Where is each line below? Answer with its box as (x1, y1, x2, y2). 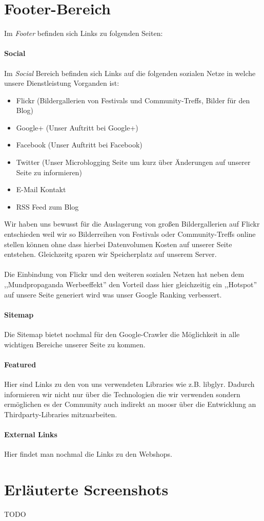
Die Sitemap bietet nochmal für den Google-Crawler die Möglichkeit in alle (4, 329, 240, 339)
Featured (4, 359, 36, 369)
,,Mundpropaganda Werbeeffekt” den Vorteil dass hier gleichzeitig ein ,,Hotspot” (4, 279, 257, 290)
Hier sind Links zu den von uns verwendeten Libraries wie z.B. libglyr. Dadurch (4, 378, 255, 389)
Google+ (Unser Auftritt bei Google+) (16, 122, 138, 133)
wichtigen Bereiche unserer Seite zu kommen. (4, 339, 146, 349)
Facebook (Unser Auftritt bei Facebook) (16, 139, 143, 150)
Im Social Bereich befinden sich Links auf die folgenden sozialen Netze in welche (4, 67, 256, 78)
